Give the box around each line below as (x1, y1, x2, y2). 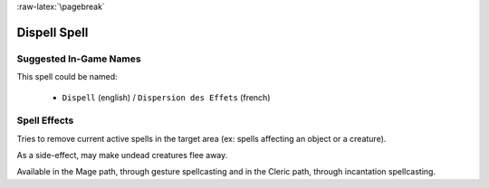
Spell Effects (16, 114, 74, 127)
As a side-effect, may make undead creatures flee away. (16, 150, 228, 161)
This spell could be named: (16, 71, 118, 82)
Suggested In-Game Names (16, 52, 141, 65)
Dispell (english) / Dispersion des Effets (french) (62, 91, 271, 103)
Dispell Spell (16, 24, 89, 40)
